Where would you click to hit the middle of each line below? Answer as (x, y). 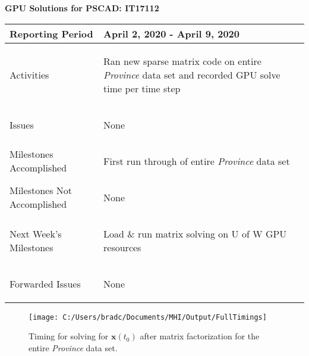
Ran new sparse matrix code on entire (182, 61)
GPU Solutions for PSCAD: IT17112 (82, 8)
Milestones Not (41, 191)
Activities (29, 74)
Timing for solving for (69, 336)
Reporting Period (51, 33)
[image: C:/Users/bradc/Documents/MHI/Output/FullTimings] (148, 317)
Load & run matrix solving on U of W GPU (195, 233)
